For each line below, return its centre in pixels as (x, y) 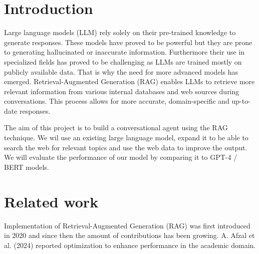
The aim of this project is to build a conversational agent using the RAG (116, 128)
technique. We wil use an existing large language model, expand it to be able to (126, 138)
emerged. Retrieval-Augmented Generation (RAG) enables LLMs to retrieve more (129, 81)
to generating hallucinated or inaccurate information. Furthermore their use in (124, 52)
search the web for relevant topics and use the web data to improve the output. (126, 147)
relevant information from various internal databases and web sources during (122, 91)
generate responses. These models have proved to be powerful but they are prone (128, 42)
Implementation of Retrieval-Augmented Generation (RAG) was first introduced (127, 225)
